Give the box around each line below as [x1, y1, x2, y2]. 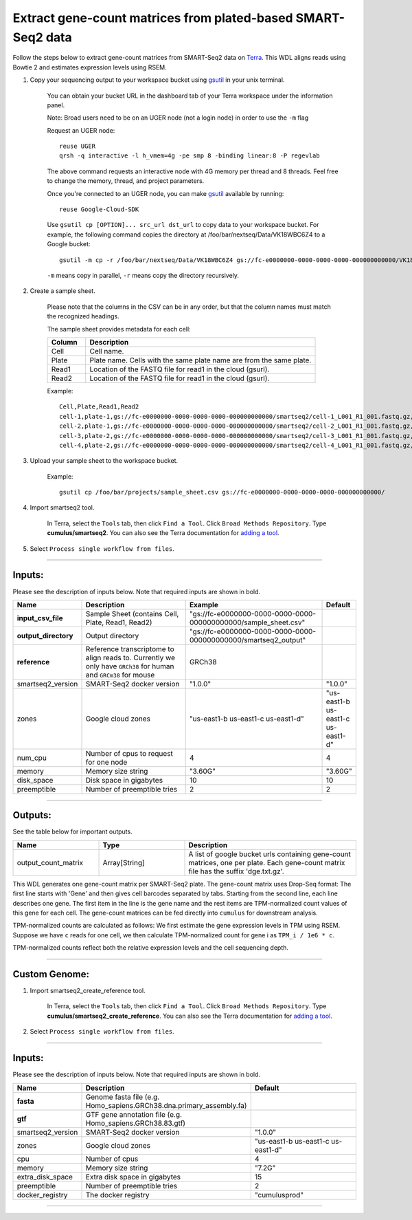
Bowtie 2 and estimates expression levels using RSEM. [12, 63, 168, 72]
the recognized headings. [47, 312, 119, 320]
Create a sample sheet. [30, 287, 95, 295]
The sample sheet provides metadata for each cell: [47, 325, 192, 333]
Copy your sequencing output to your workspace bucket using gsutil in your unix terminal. [30, 76, 285, 84]
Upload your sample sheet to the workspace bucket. [30, 457, 179, 465]
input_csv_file [16, 613, 63, 622]
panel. [47, 100, 65, 109]
